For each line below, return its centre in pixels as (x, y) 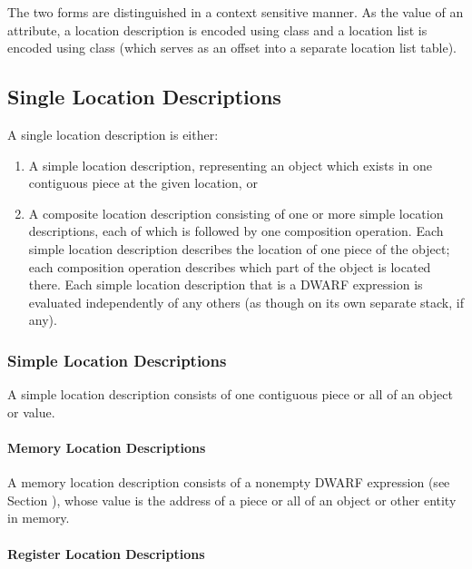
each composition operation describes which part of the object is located (230, 266)
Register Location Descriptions (106, 553)
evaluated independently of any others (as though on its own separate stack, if (246, 302)
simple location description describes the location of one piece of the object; (239, 248)
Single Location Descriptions (144, 97)
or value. (31, 412)
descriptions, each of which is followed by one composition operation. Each (236, 231)
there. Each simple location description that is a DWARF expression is (226, 284)
